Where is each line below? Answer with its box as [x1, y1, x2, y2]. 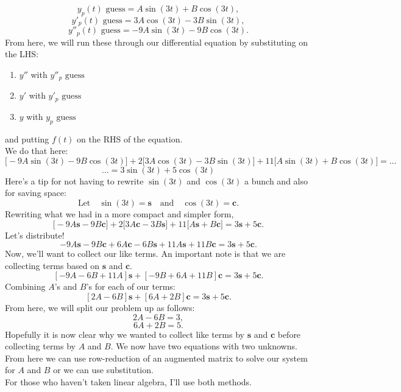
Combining [5, 280, 46, 293]
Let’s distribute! [5, 228, 65, 241]
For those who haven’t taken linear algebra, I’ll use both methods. [5, 375, 252, 388]
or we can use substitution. [53, 363, 154, 376]
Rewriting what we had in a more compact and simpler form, [5, 207, 234, 220]
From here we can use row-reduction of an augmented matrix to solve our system [5, 351, 308, 364]
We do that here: [5, 144, 68, 157]
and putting [5, 132, 49, 145]
